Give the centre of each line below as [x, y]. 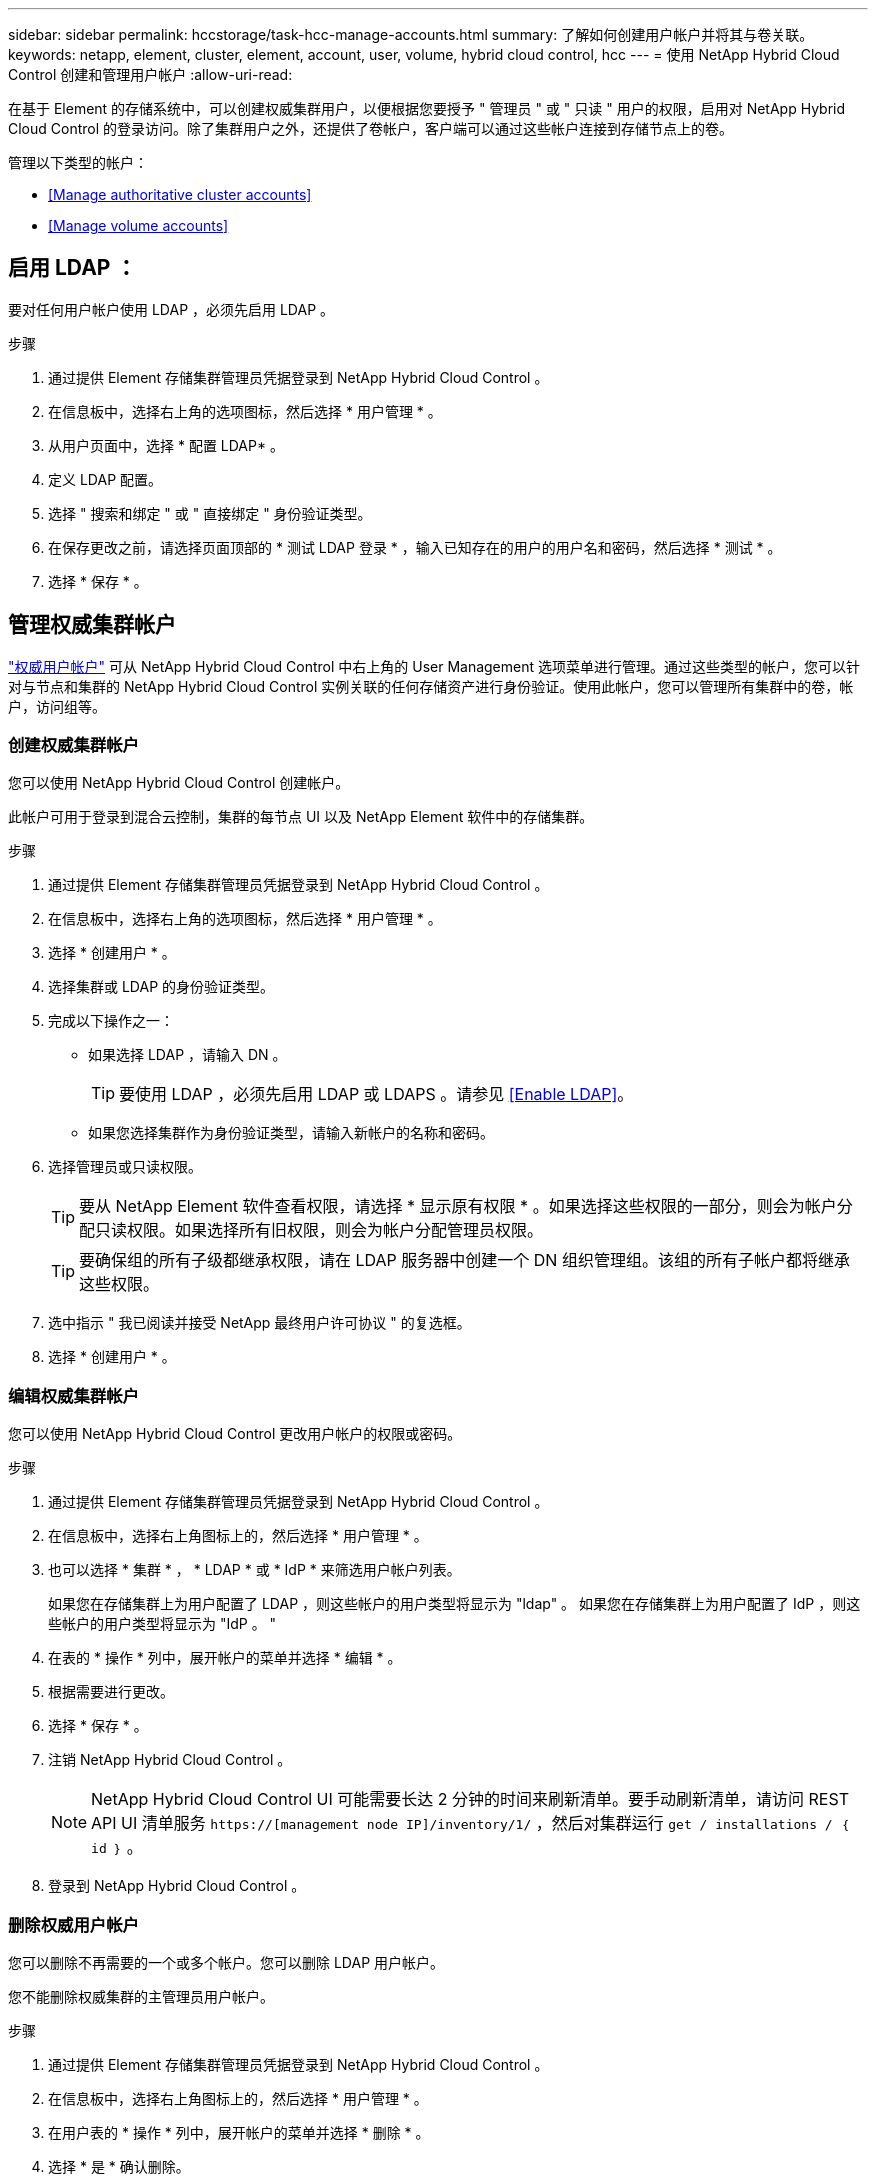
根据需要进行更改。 [111, 1692]
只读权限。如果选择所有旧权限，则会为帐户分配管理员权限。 [319, 1230]
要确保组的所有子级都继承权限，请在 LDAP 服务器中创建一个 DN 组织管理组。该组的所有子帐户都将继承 [464, 1260]
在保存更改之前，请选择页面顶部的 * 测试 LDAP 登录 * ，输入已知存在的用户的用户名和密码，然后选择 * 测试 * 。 [415, 547]
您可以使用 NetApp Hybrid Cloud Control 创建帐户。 [179, 783]
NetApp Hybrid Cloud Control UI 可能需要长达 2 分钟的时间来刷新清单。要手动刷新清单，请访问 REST [470, 1799]
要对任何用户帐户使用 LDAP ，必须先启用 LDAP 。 [171, 309]
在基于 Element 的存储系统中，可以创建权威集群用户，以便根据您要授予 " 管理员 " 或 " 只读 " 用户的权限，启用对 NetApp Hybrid [427, 108]
